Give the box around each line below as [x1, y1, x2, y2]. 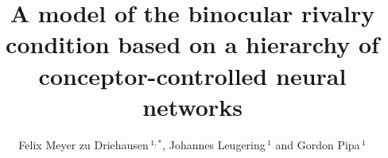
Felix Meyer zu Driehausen [18, 136, 149, 152]
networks [142, 90, 242, 122]
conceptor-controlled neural [38, 59, 347, 91]
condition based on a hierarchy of [6, 28, 379, 60]
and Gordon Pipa [275, 136, 360, 152]
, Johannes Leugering [162, 136, 266, 152]
